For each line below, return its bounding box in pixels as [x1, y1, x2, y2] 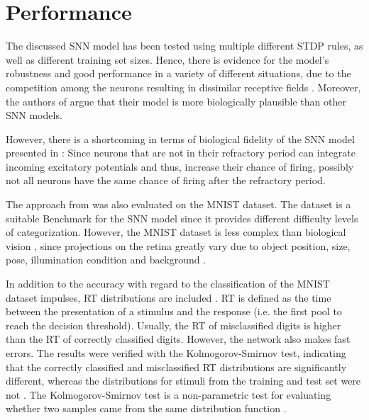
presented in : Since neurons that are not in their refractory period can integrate [6, 145, 356, 160]
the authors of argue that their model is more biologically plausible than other [6, 93, 346, 108]
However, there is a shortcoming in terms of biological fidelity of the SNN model [6, 131, 355, 146]
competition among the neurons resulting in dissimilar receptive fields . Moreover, [6, 79, 361, 94]
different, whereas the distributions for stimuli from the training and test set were [6, 373, 361, 388]
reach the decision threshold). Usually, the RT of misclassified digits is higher [6, 317, 341, 332]
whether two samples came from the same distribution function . [6, 401, 287, 416]
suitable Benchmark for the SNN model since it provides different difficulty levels [6, 210, 358, 225]
